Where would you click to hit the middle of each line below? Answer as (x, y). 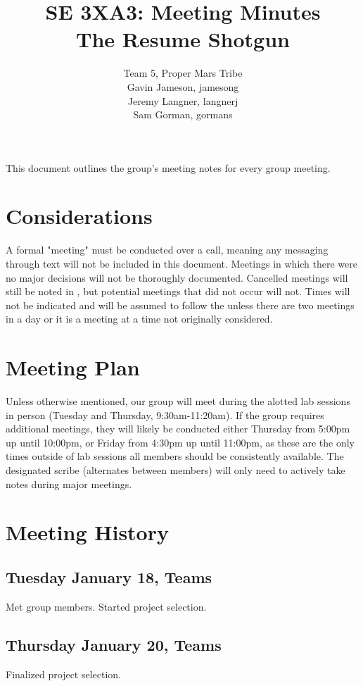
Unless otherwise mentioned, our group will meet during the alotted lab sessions (178, 401)
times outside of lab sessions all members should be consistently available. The (175, 456)
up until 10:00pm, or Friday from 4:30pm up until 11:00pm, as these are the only (180, 442)
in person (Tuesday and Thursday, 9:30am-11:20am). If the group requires (165, 414)
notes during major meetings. (69, 484)
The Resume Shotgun (183, 39)
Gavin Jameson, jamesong (183, 86)
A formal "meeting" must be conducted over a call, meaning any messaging (167, 250)
